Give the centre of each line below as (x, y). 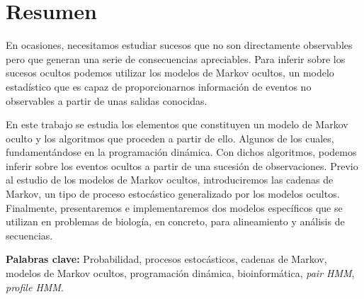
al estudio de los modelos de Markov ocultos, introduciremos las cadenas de (170, 180)
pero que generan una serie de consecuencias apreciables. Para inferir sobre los (176, 58)
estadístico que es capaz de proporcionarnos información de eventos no (159, 86)
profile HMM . (35, 287)
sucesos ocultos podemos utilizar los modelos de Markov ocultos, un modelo (170, 73)
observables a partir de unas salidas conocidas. (107, 100)
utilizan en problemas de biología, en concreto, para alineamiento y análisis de (175, 221)
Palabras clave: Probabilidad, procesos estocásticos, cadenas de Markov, (166, 259)
